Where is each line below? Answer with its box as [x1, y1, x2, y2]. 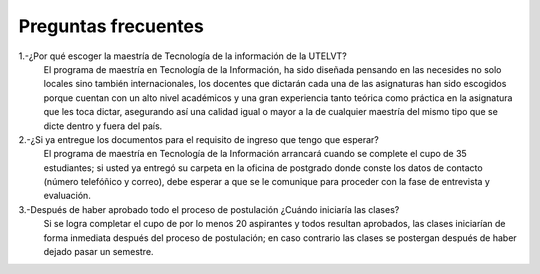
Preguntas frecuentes [18, 15, 204, 37]
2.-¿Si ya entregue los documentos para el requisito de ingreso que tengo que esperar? [18, 133, 379, 145]
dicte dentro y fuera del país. [43, 120, 163, 132]
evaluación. [43, 190, 92, 202]
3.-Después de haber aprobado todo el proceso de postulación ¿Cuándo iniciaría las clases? [18, 203, 400, 215]
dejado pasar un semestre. [43, 246, 154, 258]
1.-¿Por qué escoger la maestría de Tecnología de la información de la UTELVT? [18, 50, 347, 62]
